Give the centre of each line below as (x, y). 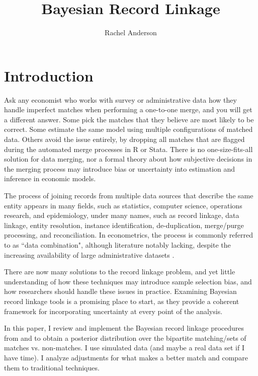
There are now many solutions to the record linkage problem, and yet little (120, 272)
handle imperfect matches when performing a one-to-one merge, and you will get (128, 109)
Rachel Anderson (131, 32)
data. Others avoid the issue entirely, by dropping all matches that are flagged (124, 139)
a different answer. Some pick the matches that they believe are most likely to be (129, 119)
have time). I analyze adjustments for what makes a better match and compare (126, 357)
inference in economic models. (50, 178)
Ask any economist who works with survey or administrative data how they (120, 99)
